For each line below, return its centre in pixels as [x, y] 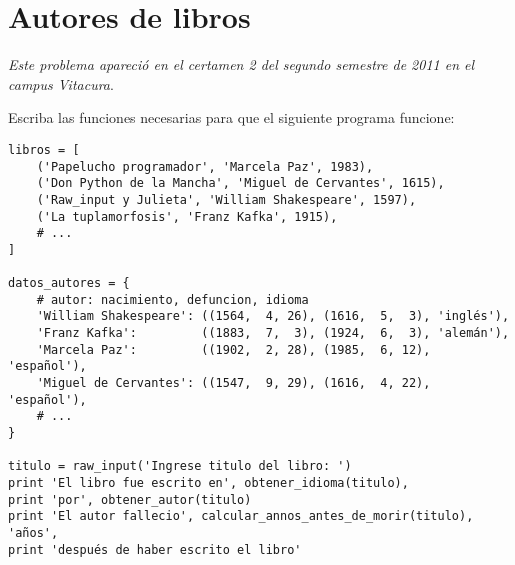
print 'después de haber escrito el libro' [155, 549]
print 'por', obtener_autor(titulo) [130, 499]
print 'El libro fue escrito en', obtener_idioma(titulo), [208, 483]
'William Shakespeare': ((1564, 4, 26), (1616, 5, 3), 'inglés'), [273, 316]
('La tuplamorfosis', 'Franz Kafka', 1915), [187, 216]
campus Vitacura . [61, 83]
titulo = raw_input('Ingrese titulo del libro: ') [180, 466]
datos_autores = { [69, 283]
